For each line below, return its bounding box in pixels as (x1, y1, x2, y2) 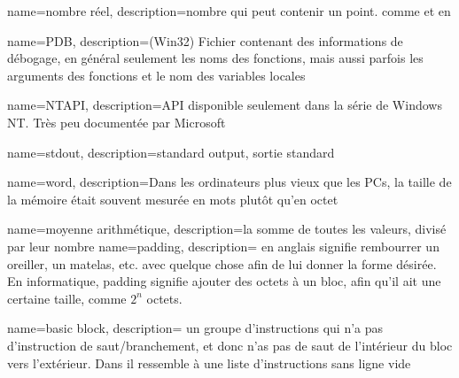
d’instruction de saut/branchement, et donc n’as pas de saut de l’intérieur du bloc (7, 336, 453, 354)
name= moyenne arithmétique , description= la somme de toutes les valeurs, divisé (7, 220, 447, 238)
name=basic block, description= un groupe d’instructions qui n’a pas (7, 319, 384, 337)
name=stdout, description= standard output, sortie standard (7, 143, 335, 161)
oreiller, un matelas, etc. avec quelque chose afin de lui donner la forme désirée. (7, 254, 437, 273)
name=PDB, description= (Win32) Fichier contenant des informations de (7, 31, 403, 50)
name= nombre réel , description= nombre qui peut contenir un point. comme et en (7, 2, 451, 19)
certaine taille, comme (7, 289, 127, 307)
